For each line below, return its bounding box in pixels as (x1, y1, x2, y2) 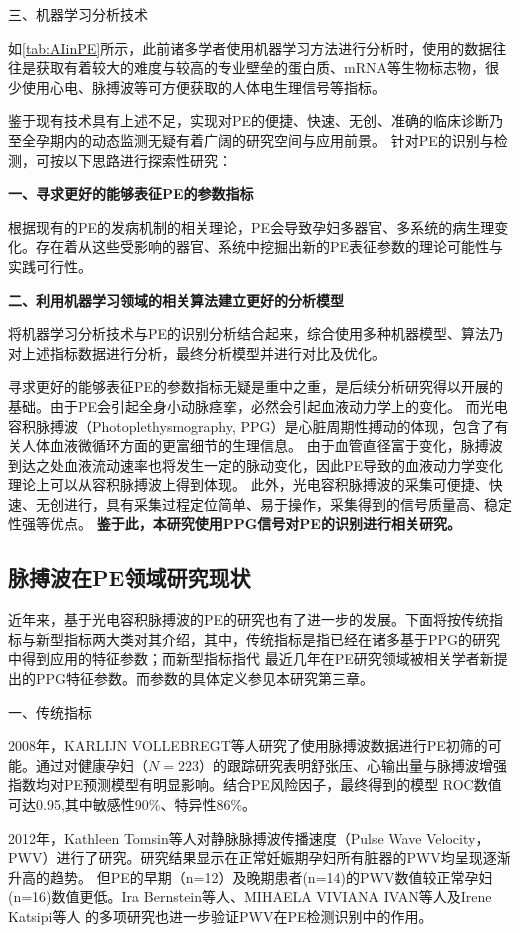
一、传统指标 (8, 701, 92, 722)
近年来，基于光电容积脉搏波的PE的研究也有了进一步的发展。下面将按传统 (8, 609, 490, 630)
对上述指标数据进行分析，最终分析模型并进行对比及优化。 (8, 342, 386, 363)
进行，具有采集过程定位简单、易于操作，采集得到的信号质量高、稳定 (63, 493, 512, 514)
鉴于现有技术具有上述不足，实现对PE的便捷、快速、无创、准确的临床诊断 (8, 110, 490, 131)
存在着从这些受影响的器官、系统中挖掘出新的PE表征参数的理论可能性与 (35, 236, 504, 257)
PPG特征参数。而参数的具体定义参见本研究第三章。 (35, 668, 375, 689)
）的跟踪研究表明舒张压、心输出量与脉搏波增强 (198, 754, 507, 775)
